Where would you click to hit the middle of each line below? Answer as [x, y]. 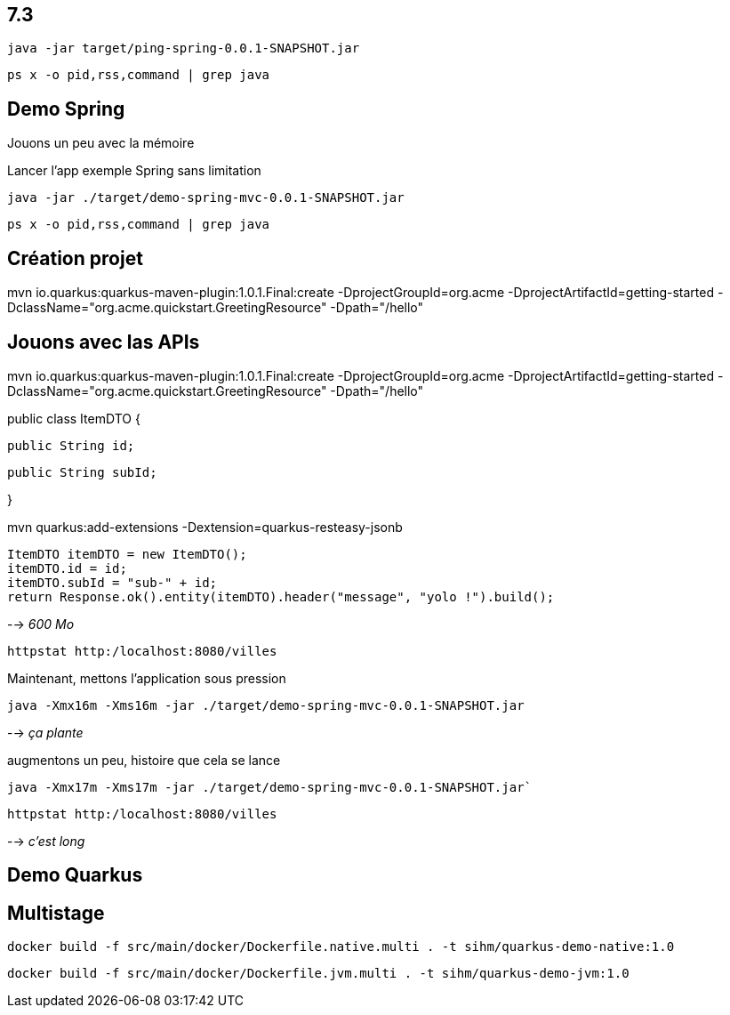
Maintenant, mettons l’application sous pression [147, 678]
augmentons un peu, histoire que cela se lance [144, 760]
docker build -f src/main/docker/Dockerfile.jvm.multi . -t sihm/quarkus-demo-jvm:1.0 [318, 974]
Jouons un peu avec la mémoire [101, 143]
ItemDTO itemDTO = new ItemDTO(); [127, 554]
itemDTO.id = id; [67, 568]
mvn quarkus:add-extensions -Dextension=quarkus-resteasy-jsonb [205, 527]
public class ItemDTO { [74, 418]
